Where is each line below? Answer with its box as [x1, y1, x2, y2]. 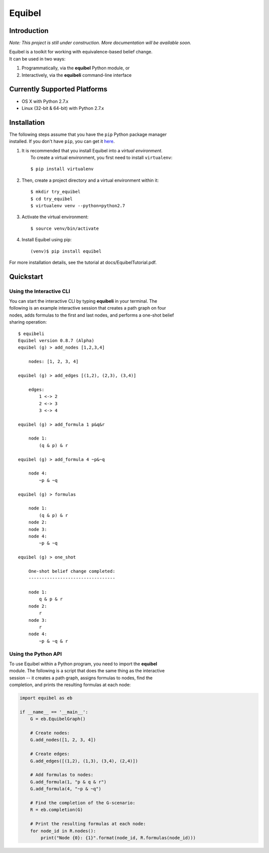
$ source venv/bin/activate [30, 225, 99, 231]
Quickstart [9, 272, 43, 281]
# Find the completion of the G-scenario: [30, 800, 135, 806]
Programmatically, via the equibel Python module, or [21, 65, 130, 71]
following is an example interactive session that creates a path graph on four [9, 305, 166, 311]
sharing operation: [9, 319, 47, 325]
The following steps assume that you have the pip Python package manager [9, 131, 167, 137]
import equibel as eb [19, 695, 73, 701]
